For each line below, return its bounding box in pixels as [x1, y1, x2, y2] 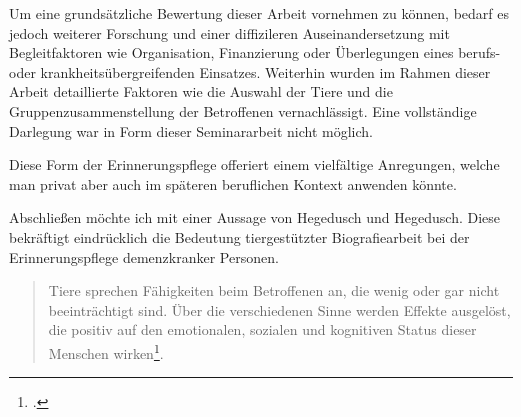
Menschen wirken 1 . [48, 339, 164, 363]
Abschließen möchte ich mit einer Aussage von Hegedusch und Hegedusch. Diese [9, 207, 501, 228]
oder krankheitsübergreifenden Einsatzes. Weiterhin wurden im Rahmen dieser [9, 61, 491, 82]
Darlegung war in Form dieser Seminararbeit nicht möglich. [9, 120, 373, 141]
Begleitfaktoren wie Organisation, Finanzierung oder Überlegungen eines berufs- [9, 42, 501, 63]
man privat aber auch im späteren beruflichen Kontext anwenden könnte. [9, 173, 457, 194]
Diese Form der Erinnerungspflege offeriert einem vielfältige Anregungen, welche [9, 154, 500, 175]
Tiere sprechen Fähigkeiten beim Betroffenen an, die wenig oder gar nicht [48, 280, 500, 301]
